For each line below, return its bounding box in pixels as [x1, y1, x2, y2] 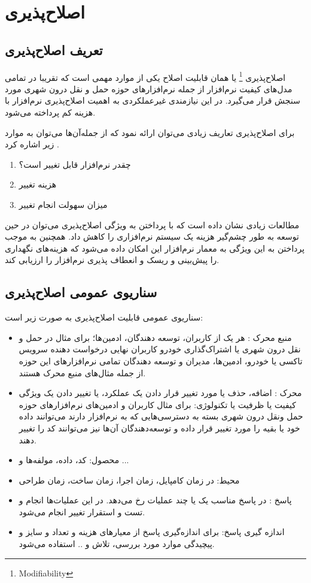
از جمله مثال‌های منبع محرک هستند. [19, 366, 146, 379]
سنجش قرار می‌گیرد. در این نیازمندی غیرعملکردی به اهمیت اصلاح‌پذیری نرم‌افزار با [5, 94, 300, 107]
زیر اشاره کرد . [5, 138, 59, 150]
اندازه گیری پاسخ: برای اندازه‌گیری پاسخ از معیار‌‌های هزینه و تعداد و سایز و [19, 525, 285, 538]
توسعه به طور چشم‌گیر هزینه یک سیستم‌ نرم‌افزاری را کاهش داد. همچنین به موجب [5, 230, 299, 243]
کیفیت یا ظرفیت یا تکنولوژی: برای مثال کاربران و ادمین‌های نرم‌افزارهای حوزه [19, 398, 296, 410]
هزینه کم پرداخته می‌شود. [5, 106, 96, 119]
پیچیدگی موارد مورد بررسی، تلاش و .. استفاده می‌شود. [19, 537, 215, 550]
